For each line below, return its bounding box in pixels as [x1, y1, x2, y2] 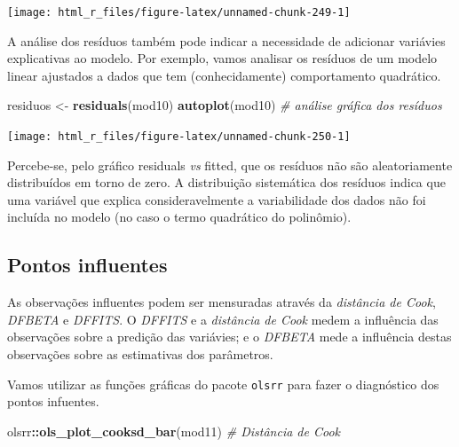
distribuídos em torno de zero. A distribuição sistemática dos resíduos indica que [7, 173, 446, 192]
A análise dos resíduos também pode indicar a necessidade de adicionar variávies [7, 31, 446, 50]
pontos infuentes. [7, 392, 99, 411]
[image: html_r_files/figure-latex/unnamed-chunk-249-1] [7, 6, 351, 19]
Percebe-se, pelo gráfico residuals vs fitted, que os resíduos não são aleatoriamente [7, 155, 453, 174]
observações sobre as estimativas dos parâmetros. [7, 345, 273, 364]
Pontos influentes [7, 251, 168, 278]
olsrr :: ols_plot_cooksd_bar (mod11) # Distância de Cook [7, 421, 341, 440]
